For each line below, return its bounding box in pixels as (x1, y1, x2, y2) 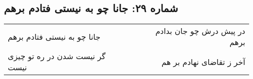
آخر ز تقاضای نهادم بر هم (161, 56, 245, 67)
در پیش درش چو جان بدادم (155, 25, 245, 37)
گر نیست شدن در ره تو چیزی (8, 50, 106, 62)
